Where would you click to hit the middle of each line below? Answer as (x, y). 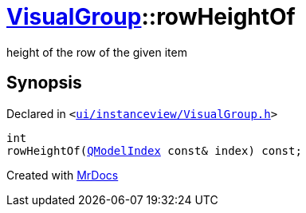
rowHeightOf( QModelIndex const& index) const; (154, 150)
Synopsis (44, 83)
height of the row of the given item (97, 52)
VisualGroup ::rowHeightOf (151, 17)
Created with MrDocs (63, 175)
